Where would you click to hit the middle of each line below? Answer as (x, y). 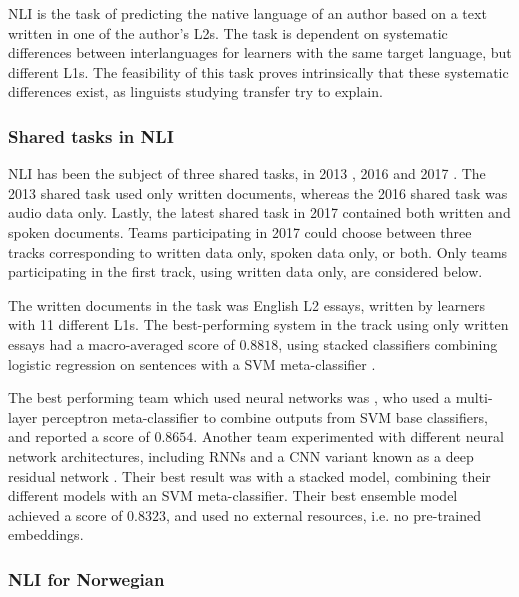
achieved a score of (65, 514)
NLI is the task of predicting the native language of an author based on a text (247, 13)
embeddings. (46, 534)
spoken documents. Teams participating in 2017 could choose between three (240, 231)
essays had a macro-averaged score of (121, 343)
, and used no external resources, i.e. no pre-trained (324, 514)
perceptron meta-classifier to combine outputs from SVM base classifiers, (264, 416)
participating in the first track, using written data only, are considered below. (245, 271)
